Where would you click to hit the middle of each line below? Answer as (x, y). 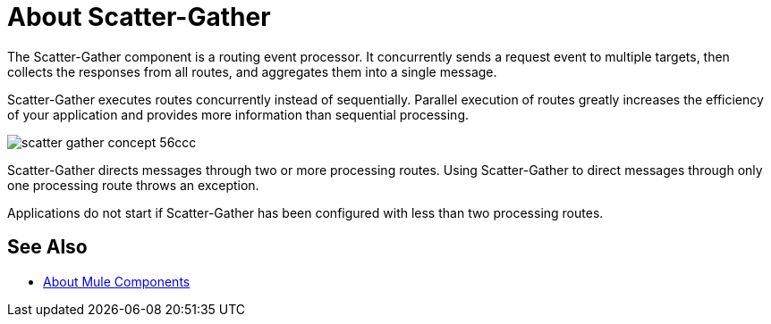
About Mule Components (117, 281)
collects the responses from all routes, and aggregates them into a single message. (252, 71)
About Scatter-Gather (139, 17)
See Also (47, 247)
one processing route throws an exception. (133, 185)
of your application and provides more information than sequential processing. (238, 114)
